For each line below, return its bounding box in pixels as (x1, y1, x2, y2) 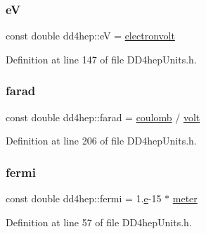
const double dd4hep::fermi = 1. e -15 (6, 191, 162, 206)
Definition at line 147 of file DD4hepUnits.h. (6, 51, 197, 66)
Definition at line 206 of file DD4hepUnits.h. (6, 133, 197, 148)
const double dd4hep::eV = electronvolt (6, 28, 175, 43)
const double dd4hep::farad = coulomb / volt (6, 109, 200, 124)
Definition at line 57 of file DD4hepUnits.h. (6, 214, 192, 229)
